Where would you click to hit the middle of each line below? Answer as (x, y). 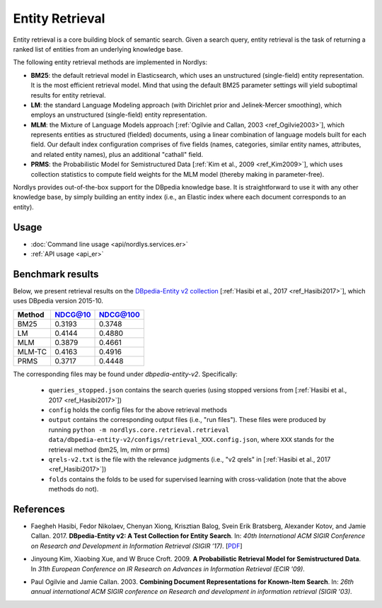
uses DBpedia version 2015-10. (58, 301)
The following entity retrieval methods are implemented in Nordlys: (110, 62)
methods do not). (74, 489)
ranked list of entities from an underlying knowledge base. (98, 49)
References (39, 509)
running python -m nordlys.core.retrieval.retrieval (139, 429)
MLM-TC (32, 351)
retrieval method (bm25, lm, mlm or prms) (109, 450)
